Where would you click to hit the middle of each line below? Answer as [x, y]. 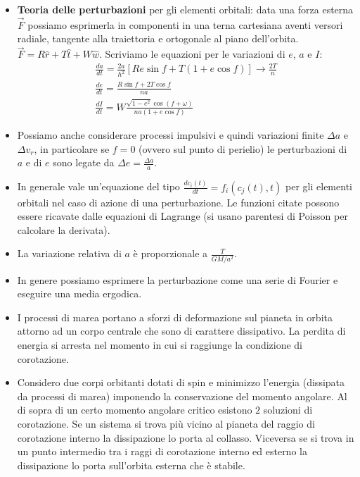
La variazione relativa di [69, 253]
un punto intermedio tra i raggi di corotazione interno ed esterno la [162, 451]
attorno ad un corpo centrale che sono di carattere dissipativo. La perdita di [181, 331]
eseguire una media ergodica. [79, 293]
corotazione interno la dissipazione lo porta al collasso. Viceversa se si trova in [186, 437]
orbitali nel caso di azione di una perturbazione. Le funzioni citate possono [178, 202]
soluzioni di [288, 410]
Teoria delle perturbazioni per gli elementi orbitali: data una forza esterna [185, 9]
